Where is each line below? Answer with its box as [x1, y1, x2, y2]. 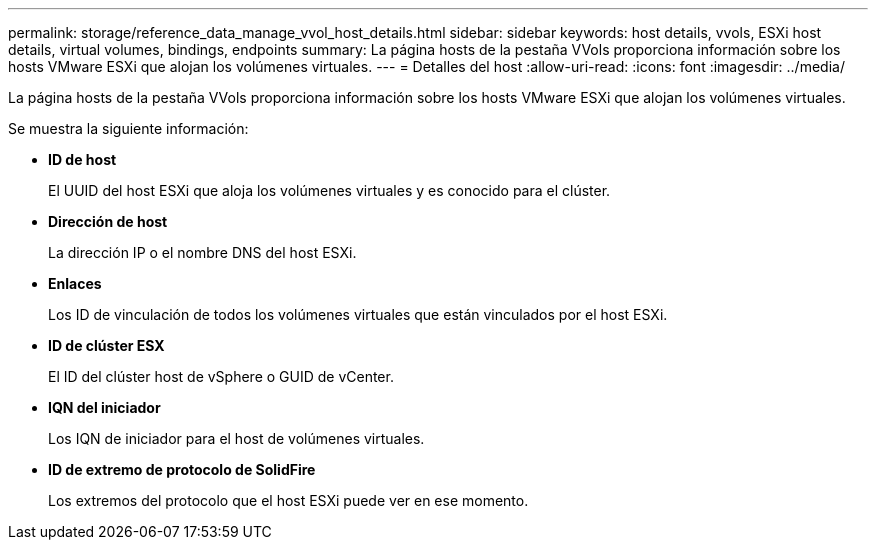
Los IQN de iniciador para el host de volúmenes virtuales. [48, 430, 425, 447]
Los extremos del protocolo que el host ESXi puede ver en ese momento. [48, 492, 529, 509]
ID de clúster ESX [48, 337, 165, 354]
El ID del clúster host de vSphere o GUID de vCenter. [48, 368, 394, 385]
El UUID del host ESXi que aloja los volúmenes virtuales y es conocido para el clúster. [48, 182, 611, 199]
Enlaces [48, 275, 102, 292]
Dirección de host [48, 213, 168, 230]
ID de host [48, 151, 117, 168]
